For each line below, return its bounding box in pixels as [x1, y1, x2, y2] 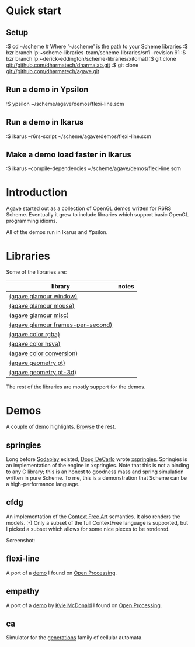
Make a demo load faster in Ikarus [6, 150, 131, 160]
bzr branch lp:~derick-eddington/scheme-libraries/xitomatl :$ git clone [6, 56, 176, 62]
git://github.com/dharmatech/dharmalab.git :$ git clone [6, 61, 139, 68]
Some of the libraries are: [6, 269, 67, 276]
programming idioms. [6, 218, 57, 225]
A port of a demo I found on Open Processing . [6, 569, 117, 576]
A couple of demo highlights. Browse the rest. [6, 423, 116, 431]
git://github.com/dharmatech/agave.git [6, 68, 99, 74]
